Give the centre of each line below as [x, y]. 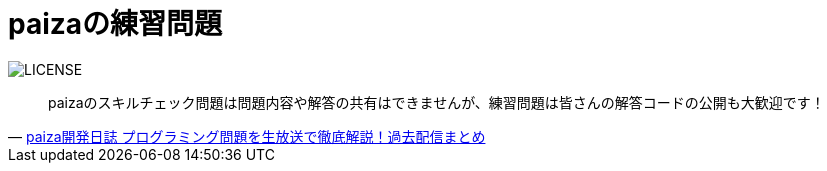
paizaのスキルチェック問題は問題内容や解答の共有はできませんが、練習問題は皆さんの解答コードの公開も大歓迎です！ [436, 102]
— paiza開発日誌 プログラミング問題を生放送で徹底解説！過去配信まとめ [247, 136]
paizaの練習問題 [115, 24]
